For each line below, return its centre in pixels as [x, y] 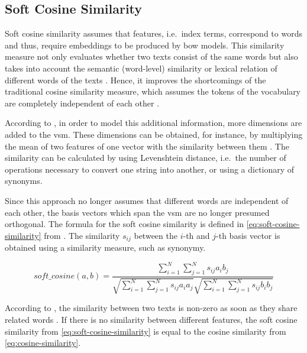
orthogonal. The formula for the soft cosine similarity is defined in [125, 224]
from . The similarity [82, 235]
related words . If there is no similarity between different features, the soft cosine [151, 320]
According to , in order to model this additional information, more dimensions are [153, 123]
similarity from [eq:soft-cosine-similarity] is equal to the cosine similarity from [146, 331]
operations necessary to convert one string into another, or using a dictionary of [150, 169]
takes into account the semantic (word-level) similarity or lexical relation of [141, 68]
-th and [196, 235]
